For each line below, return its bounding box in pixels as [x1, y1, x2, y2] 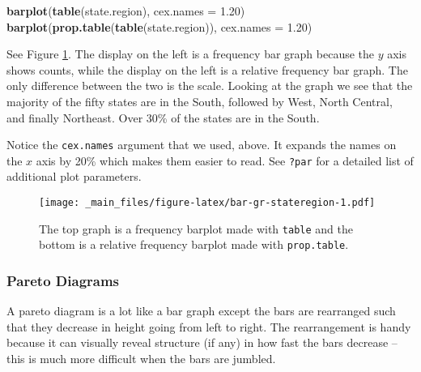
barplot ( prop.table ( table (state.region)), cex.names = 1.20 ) [6, 18, 313, 35]
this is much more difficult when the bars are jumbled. [6, 350, 276, 367]
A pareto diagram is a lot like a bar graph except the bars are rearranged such [6, 302, 396, 319]
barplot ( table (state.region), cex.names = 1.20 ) [6, 2, 245, 19]
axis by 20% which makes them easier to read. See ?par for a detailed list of [36, 152, 414, 169]
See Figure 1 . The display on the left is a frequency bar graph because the [6, 45, 375, 62]
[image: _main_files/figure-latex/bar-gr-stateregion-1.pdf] [39, 197, 376, 209]
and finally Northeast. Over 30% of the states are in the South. [6, 109, 320, 126]
